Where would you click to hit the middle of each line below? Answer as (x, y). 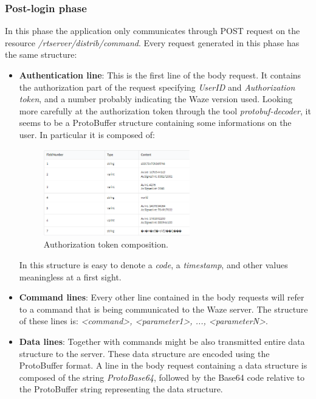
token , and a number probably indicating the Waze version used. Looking (156, 99)
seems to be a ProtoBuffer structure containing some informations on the (155, 123)
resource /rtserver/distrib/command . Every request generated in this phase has (152, 42)
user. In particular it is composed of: (87, 134)
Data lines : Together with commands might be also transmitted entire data (162, 341)
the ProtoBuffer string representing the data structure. (121, 389)
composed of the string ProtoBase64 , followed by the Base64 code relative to (162, 377)
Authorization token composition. (106, 244)
